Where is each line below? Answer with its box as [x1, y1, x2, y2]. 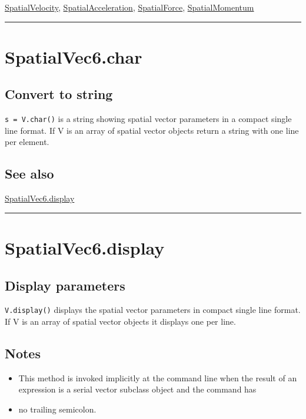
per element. [5, 136, 49, 148]
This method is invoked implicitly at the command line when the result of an [18, 371, 297, 384]
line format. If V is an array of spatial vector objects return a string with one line [5, 124, 299, 136]
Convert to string [5, 85, 113, 103]
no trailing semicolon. [18, 403, 97, 415]
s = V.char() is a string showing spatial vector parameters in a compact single [5, 113, 292, 125]
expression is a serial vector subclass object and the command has [18, 383, 257, 395]
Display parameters [5, 276, 125, 294]
